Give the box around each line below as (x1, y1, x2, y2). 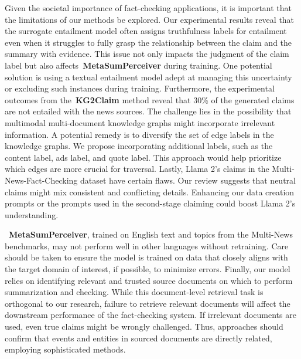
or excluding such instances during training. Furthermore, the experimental (5, 82, 275, 94)
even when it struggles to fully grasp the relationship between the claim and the (5, 36, 292, 48)
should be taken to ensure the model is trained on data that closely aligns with (5, 251, 288, 263)
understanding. (5, 208, 59, 221)
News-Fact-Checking (5, 174, 78, 186)
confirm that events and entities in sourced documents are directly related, (5, 331, 272, 344)
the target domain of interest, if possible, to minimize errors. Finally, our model (5, 263, 290, 275)
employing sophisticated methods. (5, 343, 126, 355)
